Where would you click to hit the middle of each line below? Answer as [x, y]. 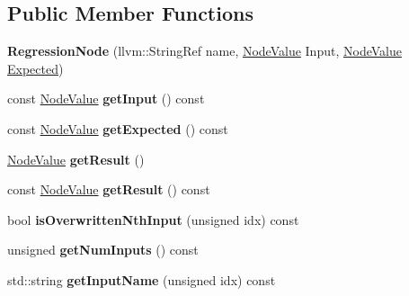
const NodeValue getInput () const [106, 99]
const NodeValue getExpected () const [118, 128]
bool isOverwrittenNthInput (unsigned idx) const [153, 219]
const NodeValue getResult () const [109, 189]
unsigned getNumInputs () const [103, 250]
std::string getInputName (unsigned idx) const [142, 279]
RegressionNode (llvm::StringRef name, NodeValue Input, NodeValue [204, 51]
